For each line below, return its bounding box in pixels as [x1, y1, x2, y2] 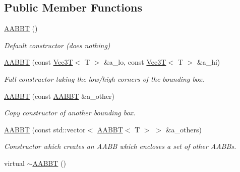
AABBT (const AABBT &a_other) [4, 90, 115, 101]
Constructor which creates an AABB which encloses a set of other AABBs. [4, 141, 236, 151]
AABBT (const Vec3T [4, 57, 73, 67]
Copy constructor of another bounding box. [4, 107, 136, 118]
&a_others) [165, 124, 202, 134]
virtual [4, 157, 25, 168]
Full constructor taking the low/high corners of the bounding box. [4, 73, 205, 84]
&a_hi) [197, 57, 220, 67]
